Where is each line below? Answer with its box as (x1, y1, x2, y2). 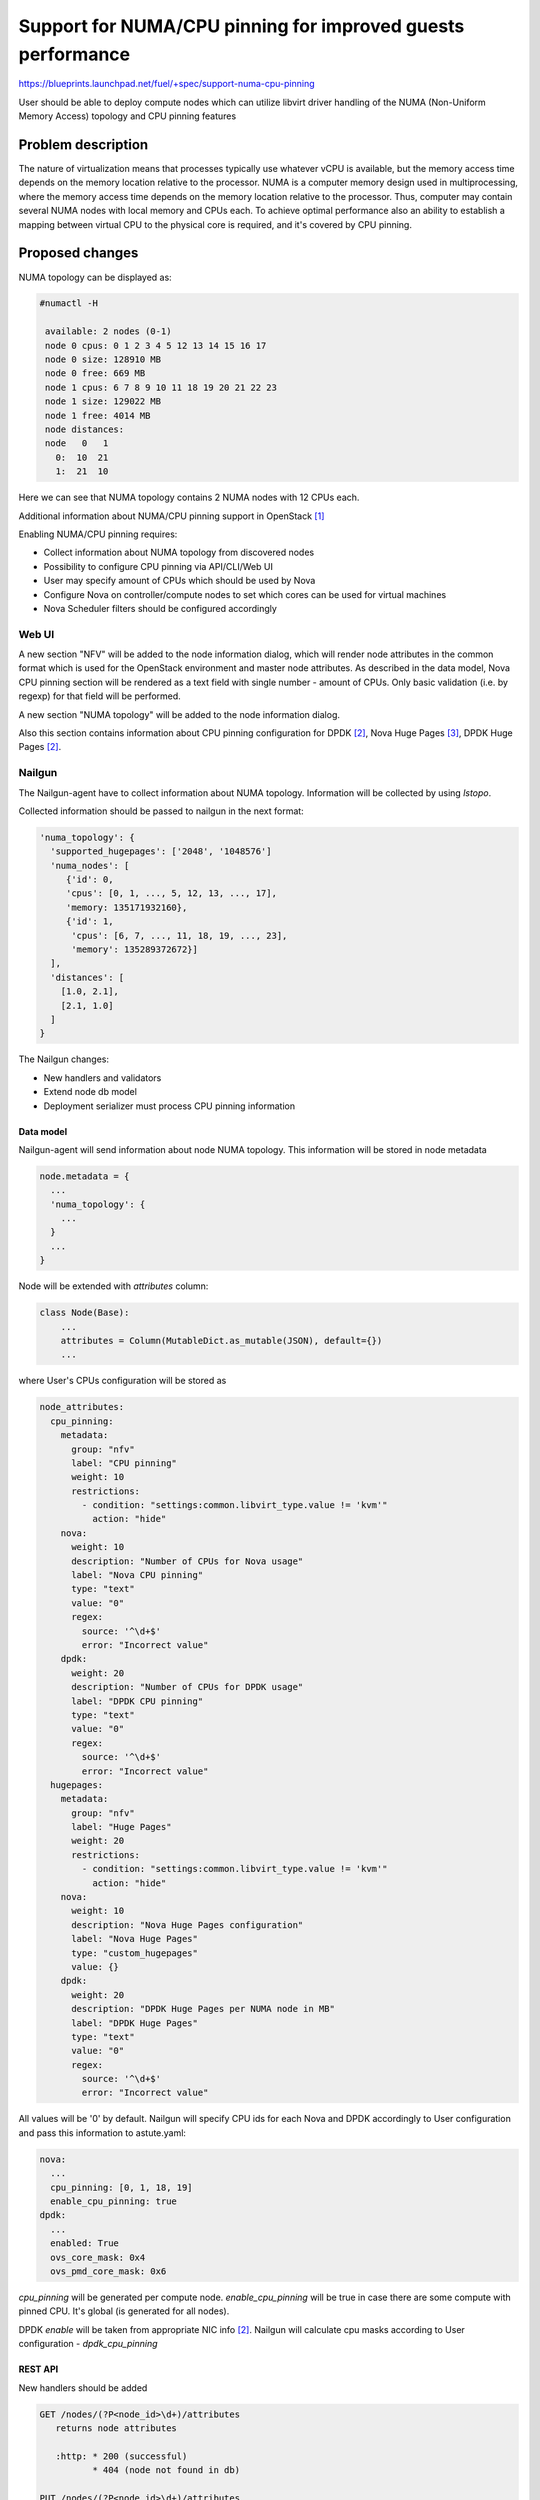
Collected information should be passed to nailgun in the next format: (18, 805, 304, 817)
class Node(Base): (39, 1307, 130, 1319)
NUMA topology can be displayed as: (18, 271, 172, 283)
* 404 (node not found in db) (91, 2465, 240, 2476)
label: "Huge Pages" (71, 1821, 172, 1833)
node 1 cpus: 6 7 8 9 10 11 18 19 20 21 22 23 (45, 381, 277, 393)
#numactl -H (39, 298, 99, 309)
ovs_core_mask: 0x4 (50, 2251, 146, 2263)
